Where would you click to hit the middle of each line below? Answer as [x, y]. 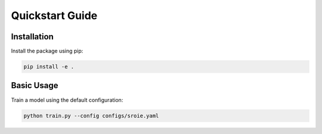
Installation [32, 37]
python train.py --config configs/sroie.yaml [91, 116]
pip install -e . [49, 67]
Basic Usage [35, 85]
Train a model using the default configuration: [67, 100]
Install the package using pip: [47, 51]
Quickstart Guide [54, 15]
